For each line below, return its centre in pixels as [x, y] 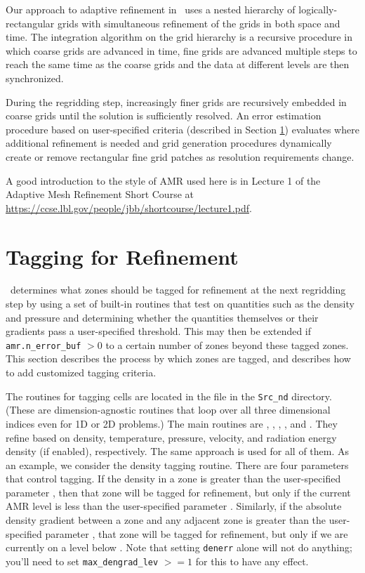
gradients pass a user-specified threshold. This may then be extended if [159, 331]
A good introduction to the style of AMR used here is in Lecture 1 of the [163, 180]
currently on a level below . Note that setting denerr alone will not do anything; [179, 547]
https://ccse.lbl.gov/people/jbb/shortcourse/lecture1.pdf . [129, 208]
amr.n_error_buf [44, 346]
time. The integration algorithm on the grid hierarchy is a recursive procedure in [179, 37]
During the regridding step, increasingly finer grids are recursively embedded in [176, 101]
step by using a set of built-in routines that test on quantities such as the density [180, 304]
